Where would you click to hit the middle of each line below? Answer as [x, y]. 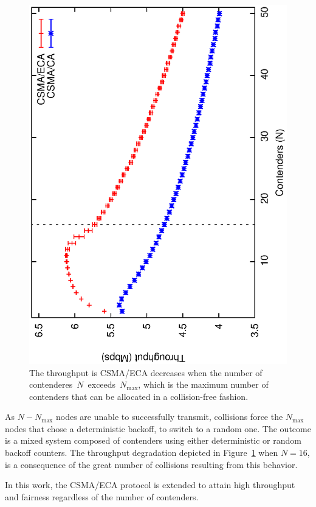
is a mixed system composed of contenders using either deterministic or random [153, 440]
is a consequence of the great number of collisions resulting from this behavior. [151, 464]
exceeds [102, 384]
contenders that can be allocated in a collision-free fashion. [139, 396]
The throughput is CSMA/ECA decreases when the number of [146, 372]
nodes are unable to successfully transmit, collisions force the [169, 417]
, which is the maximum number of [203, 384]
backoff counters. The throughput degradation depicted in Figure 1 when [142, 453]
